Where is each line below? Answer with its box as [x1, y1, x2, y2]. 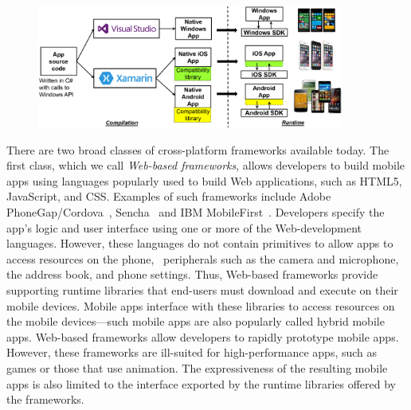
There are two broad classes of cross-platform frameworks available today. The [6, 141, 389, 158]
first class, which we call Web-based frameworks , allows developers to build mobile [6, 157, 405, 174]
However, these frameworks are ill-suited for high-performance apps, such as [6, 344, 378, 361]
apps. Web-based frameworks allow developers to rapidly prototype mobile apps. [6, 328, 399, 345]
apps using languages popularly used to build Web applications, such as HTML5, [6, 172, 402, 189]
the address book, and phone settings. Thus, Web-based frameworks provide [6, 266, 378, 283]
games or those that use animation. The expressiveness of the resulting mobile [6, 359, 388, 376]
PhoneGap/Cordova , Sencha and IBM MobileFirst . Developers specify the [6, 204, 385, 220]
